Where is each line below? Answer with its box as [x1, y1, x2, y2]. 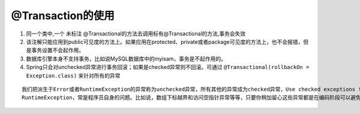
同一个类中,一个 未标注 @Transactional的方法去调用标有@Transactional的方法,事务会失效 [26, 30, 246, 37]
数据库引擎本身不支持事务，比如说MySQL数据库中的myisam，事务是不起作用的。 [26, 55, 227, 62]
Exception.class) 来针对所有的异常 [26, 72, 121, 79]
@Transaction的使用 [11, 9, 115, 22]
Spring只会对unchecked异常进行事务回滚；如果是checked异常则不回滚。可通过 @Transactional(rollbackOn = [26, 64, 310, 71]
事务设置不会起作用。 [31, 47, 84, 54]
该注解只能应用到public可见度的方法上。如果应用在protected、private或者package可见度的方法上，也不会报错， [26, 38, 304, 45]
